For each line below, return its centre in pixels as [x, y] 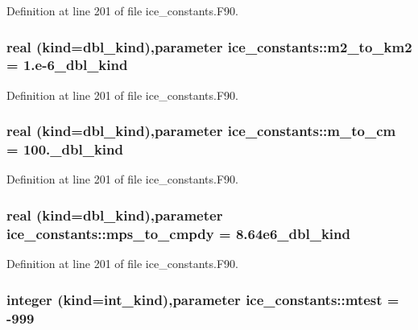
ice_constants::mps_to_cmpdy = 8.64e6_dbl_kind [178, 233]
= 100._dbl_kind [65, 149]
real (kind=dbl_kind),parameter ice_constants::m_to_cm [201, 131]
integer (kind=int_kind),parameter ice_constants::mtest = [203, 299]
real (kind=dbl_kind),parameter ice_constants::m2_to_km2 [209, 46]
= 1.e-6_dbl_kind [67, 65]
